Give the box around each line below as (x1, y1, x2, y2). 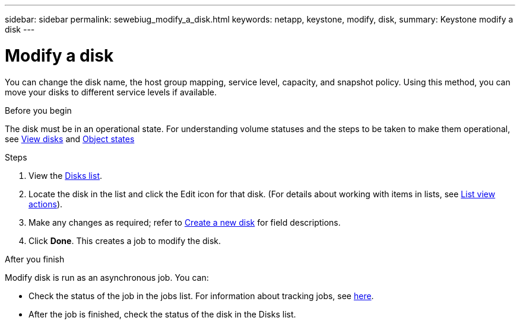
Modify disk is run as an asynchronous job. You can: (5, 272, 209, 283)
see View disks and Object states (5, 133, 135, 144)
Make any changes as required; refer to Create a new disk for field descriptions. (28, 217, 341, 227)
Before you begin (5, 105, 72, 116)
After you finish (5, 254, 65, 264)
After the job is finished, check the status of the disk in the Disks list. (28, 309, 296, 319)
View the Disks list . (28, 170, 103, 181)
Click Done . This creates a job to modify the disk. (28, 235, 221, 246)
